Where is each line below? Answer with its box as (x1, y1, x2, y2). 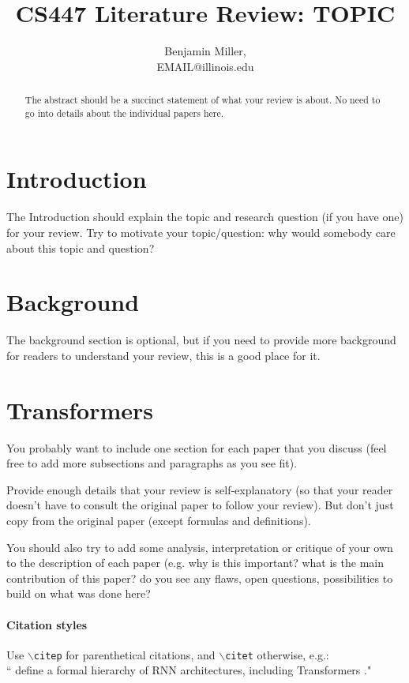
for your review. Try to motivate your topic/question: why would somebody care (6, 223, 396, 240)
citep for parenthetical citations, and (33, 646, 216, 662)
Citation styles (6, 616, 88, 632)
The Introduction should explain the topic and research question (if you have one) (6, 208, 403, 225)
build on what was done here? (6, 585, 151, 602)
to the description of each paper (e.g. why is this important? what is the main (6, 554, 384, 571)
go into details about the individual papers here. (24, 106, 224, 119)
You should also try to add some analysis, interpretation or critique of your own (6, 539, 393, 555)
